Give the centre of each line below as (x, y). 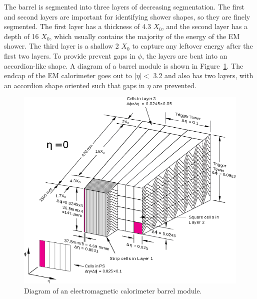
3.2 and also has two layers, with (203, 75)
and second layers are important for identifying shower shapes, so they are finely (127, 16)
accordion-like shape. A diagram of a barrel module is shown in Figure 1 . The (124, 65)
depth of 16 (21, 36)
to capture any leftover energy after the (192, 46)
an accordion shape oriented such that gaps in (74, 85)
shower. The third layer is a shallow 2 (61, 46)
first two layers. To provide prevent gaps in (70, 55)
